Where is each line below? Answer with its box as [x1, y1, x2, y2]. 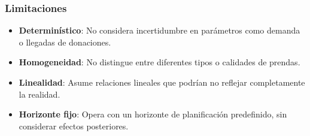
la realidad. [19, 87, 60, 100]
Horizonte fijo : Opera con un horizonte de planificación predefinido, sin [19, 108, 287, 120]
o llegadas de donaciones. [19, 35, 111, 48]
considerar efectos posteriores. [19, 119, 129, 132]
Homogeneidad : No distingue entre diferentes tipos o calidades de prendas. [19, 56, 300, 68]
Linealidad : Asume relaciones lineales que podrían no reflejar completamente [19, 76, 305, 88]
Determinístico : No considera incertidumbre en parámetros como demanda [19, 24, 300, 37]
